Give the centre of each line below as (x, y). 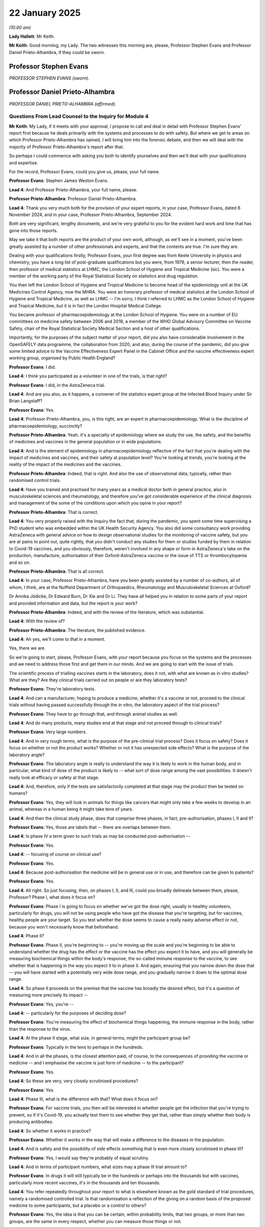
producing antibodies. (31, 1122)
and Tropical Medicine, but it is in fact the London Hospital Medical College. (86, 306)
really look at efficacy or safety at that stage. (54, 777)
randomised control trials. (35, 480)
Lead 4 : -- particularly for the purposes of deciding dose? (67, 1013)
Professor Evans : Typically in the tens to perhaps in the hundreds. (76, 1047)
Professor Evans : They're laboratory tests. (52, 689)
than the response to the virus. (40, 1029)
